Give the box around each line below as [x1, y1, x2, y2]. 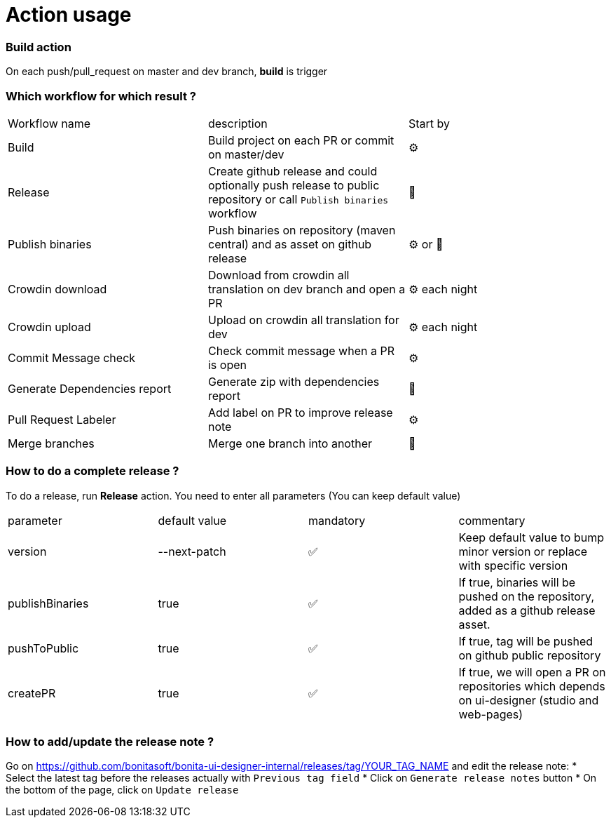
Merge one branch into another [207, 436, 372, 450]
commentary [458, 513, 526, 528]
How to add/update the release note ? [6, 735, 214, 749]
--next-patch [158, 544, 226, 558]
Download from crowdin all [207, 267, 350, 282]
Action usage [6, 3, 132, 27]
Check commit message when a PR [207, 343, 394, 358]
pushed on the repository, [458, 589, 594, 603]
